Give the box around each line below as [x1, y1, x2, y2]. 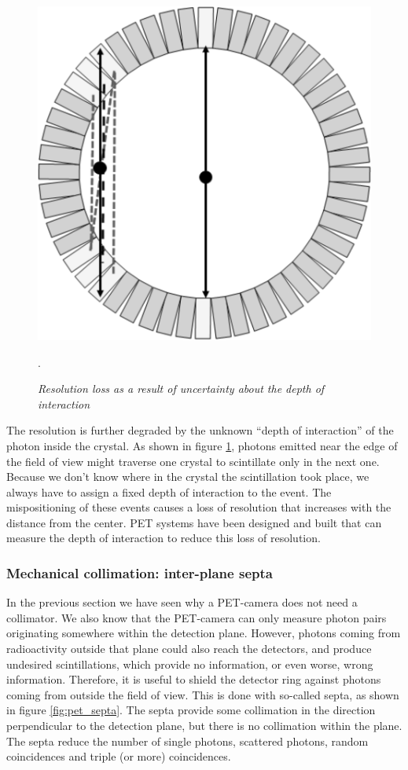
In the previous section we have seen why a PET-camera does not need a [6, 594, 358, 610]
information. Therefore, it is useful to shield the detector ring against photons [6, 671, 381, 687]
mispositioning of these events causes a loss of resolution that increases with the [6, 499, 391, 515]
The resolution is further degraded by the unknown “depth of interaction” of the [6, 422, 394, 438]
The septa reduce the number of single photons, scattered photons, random [6, 732, 369, 749]
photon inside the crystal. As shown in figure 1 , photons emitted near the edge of [6, 437, 398, 453]
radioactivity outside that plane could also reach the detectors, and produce [6, 640, 372, 657]
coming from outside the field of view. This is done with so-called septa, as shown [6, 686, 399, 702]
